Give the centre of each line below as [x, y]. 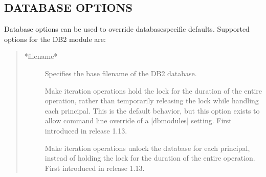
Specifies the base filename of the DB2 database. [121, 73]
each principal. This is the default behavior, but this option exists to [152, 110]
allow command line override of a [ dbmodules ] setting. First [138, 120]
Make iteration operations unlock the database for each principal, [147, 148]
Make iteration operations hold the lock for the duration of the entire [153, 90]
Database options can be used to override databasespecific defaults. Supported [127, 29]
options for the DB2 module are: [55, 39]
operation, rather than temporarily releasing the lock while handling [152, 101]
